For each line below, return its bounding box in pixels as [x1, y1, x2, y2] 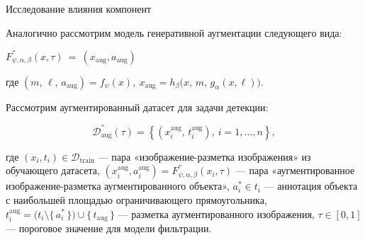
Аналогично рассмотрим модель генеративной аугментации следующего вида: [6, 25, 342, 40]
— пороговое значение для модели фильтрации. [6, 221, 212, 236]
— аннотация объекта [264, 178, 358, 193]
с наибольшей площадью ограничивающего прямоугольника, [6, 192, 267, 207]
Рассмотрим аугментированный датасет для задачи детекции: [6, 99, 269, 114]
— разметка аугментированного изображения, [118, 206, 315, 221]
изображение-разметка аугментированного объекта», [6, 178, 230, 193]
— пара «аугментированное [235, 163, 355, 178]
